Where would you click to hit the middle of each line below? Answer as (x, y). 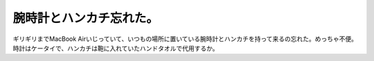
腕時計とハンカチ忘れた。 (86, 18)
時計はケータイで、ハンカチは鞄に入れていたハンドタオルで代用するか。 (116, 48)
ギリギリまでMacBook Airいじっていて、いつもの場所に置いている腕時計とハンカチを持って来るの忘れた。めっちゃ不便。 (185, 39)
